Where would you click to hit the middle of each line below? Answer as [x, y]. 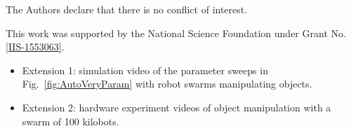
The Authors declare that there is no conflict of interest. [127, 9]
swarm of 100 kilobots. [71, 121]
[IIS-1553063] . [35, 47]
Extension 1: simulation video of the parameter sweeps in [145, 70]
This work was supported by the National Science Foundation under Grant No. [176, 33]
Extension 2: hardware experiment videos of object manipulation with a [177, 107]
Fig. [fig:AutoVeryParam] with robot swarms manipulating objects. [167, 84]
